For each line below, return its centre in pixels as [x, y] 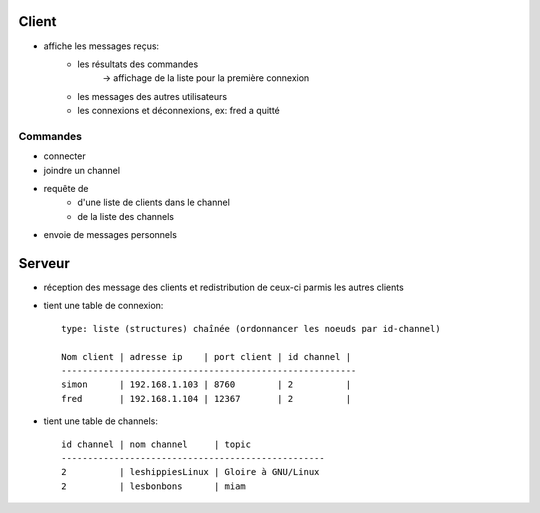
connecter [64, 156]
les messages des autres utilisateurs [152, 96]
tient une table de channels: [101, 421]
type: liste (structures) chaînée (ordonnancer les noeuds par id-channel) [251, 328]
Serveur [44, 263]
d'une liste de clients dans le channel [153, 202]
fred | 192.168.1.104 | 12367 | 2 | [206, 398]
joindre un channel [81, 170]
